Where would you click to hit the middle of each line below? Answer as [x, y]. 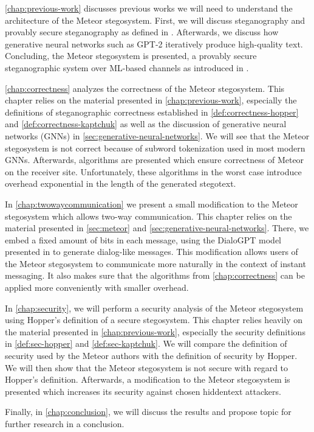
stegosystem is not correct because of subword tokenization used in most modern [155, 148]
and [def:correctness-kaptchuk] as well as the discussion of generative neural [146, 124]
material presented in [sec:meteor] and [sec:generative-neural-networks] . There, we [157, 228]
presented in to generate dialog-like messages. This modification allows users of [152, 252]
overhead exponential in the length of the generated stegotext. [121, 183]
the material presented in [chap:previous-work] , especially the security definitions [155, 331]
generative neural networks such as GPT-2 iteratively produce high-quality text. [154, 44]
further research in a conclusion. [65, 423]
